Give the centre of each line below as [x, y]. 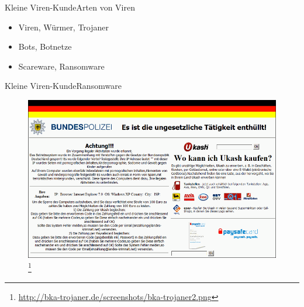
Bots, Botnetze [45, 46]
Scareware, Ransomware [61, 66]
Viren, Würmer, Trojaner [64, 27]
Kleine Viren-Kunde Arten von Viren [70, 7]
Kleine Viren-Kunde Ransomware [63, 86]
